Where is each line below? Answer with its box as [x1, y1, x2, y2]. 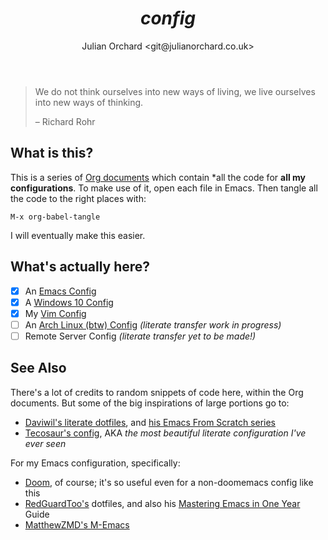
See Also [10, 360, 67, 377]
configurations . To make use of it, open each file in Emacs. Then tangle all [10, 182, 318, 194]
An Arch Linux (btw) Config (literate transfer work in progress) [24, 318, 282, 331]
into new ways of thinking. [34, 96, 144, 108]
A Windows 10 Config [24, 296, 114, 308]
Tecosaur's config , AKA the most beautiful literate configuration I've [24, 427, 307, 439]
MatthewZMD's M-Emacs [24, 518, 130, 531]
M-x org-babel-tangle [10, 212, 101, 222]
